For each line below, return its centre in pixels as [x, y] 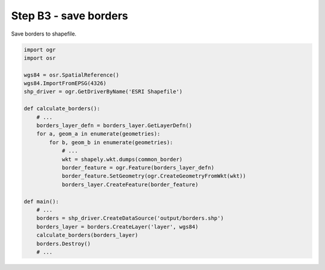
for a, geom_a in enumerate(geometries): [98, 134]
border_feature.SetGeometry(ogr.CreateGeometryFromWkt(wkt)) [154, 176]
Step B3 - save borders [70, 16]
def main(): [42, 201]
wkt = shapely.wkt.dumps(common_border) [122, 159]
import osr [40, 58]
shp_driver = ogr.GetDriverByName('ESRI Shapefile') [103, 92]
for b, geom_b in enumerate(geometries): [111, 142]
